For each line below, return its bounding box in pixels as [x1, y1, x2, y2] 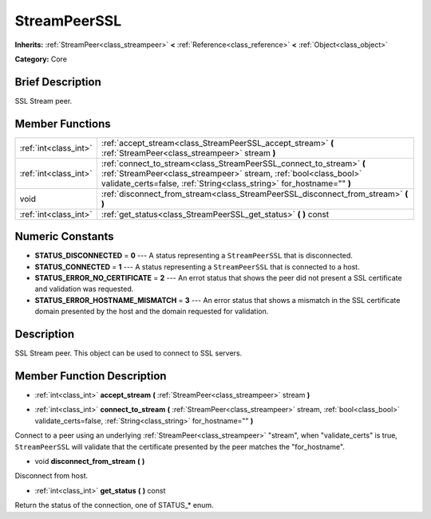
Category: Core [14, 54, 68, 64]
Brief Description [14, 75, 101, 88]
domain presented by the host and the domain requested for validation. [34, 307, 269, 317]
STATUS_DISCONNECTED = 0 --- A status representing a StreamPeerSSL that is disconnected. [34, 251, 353, 261]
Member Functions [14, 116, 111, 131]
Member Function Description [14, 369, 167, 383]
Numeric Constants [14, 230, 115, 243]
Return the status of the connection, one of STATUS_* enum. [14, 501, 215, 510]
